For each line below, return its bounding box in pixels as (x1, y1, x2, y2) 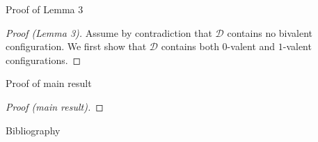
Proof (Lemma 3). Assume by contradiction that (6, 25, 212, 40)
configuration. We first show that (6, 39, 147, 54)
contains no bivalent (227, 25, 313, 40)
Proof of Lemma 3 (6, 2, 84, 16)
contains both (161, 39, 219, 54)
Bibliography (6, 123, 61, 137)
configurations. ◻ (6, 52, 81, 67)
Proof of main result (6, 76, 92, 90)
